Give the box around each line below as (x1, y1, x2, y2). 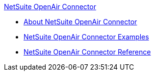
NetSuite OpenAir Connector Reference (24, 48, 151, 56)
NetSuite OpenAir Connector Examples (24, 33, 149, 41)
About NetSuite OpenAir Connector (24, 18, 137, 26)
